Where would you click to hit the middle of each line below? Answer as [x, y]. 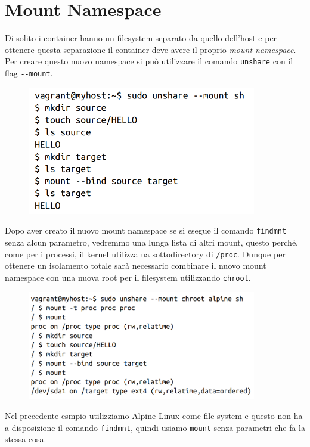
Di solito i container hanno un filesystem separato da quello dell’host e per [141, 38]
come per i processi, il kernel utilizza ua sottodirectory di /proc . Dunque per [145, 254]
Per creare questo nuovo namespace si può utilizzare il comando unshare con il [149, 61]
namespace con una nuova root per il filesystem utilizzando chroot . [128, 277]
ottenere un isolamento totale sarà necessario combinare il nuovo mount [136, 266]
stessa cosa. [26, 439]
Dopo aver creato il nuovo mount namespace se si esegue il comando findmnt [146, 230]
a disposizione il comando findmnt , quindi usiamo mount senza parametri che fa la [155, 427]
